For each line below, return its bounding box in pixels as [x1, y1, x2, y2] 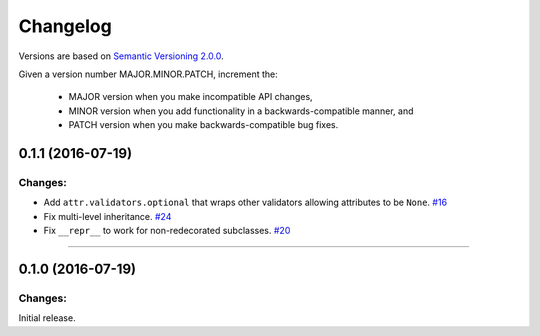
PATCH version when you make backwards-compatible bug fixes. [68, 119, 339, 131]
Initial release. [18, 312, 76, 324]
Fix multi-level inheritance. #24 [43, 210, 172, 222]
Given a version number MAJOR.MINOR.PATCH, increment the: [18, 68, 279, 80]
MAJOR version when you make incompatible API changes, [68, 91, 314, 103]
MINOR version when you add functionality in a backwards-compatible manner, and [68, 105, 414, 117]
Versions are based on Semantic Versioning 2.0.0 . [18, 50, 224, 62]
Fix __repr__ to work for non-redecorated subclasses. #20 [43, 225, 291, 237]
